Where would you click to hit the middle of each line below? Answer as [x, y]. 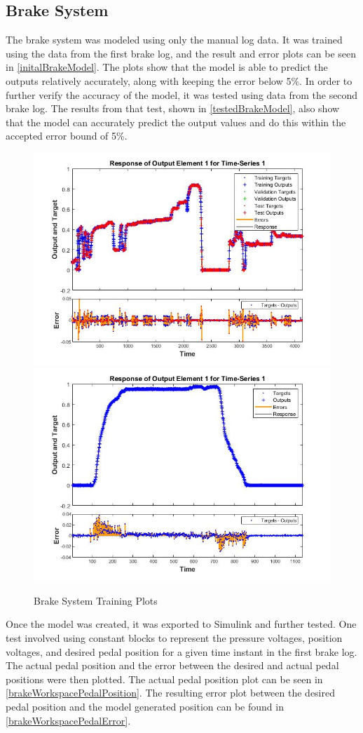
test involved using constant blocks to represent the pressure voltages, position [174, 638]
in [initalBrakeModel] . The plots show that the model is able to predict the [167, 67]
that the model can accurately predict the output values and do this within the [176, 122]
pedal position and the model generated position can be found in [145, 706]
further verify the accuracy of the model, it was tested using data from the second [182, 94]
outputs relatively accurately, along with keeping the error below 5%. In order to [179, 80]
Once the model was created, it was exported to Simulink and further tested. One [181, 624]
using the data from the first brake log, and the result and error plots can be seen [181, 53]
